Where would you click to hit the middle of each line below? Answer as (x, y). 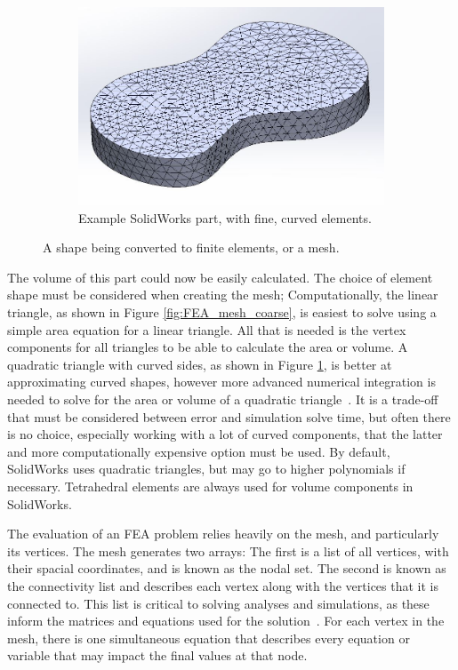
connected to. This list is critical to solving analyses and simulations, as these (218, 603)
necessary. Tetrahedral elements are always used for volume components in (210, 486)
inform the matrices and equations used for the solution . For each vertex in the (226, 621)
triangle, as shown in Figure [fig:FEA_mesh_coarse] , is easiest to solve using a (222, 312)
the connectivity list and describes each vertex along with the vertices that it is (223, 585)
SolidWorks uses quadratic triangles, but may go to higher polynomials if (206, 469)
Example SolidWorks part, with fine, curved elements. (225, 217)
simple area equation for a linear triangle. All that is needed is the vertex (207, 329)
